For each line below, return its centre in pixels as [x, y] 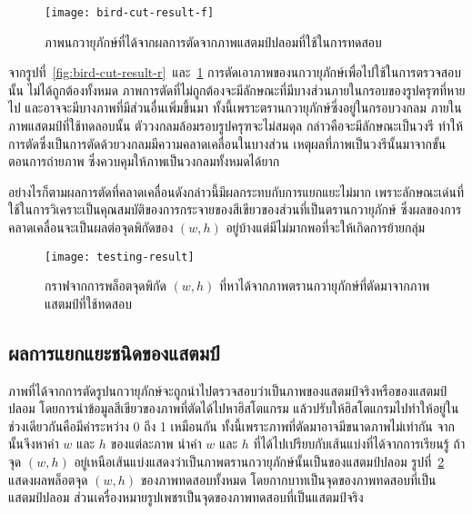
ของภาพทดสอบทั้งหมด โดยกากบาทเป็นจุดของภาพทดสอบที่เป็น [288, 479]
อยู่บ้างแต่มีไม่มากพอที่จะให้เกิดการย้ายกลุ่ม [326, 227]
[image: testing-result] [120, 257]
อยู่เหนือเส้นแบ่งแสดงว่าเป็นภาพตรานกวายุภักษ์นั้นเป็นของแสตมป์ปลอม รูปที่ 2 [259, 462]
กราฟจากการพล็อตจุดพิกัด [105, 286]
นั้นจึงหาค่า [34, 444]
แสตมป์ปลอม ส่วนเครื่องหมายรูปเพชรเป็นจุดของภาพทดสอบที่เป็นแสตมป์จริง [186, 497]
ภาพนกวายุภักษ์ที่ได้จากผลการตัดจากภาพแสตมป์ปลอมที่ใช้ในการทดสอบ [213, 41]
